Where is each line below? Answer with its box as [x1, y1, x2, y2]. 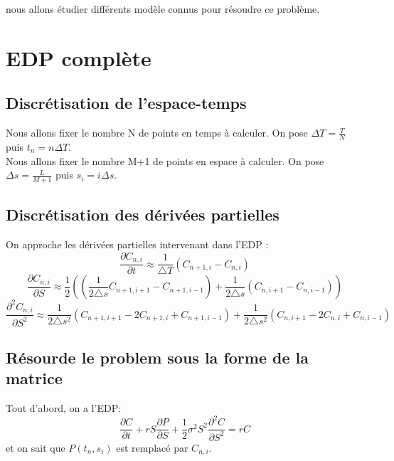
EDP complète [6, 43, 151, 72]
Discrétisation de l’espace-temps [6, 92, 247, 114]
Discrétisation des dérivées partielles [6, 203, 279, 226]
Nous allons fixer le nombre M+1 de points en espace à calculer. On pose [6, 153, 324, 168]
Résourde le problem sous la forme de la [6, 346, 309, 368]
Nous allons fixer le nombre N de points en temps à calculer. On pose [6, 125, 308, 140]
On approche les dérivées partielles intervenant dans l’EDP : [6, 237, 269, 252]
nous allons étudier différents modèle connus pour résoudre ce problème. [6, 1, 320, 16]
